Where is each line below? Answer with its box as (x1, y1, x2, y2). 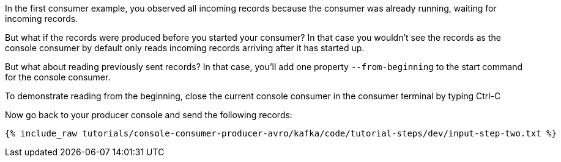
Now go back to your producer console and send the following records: (5, 110, 292, 120)
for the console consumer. (5, 72, 111, 82)
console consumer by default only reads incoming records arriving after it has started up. (5, 43, 365, 53)
